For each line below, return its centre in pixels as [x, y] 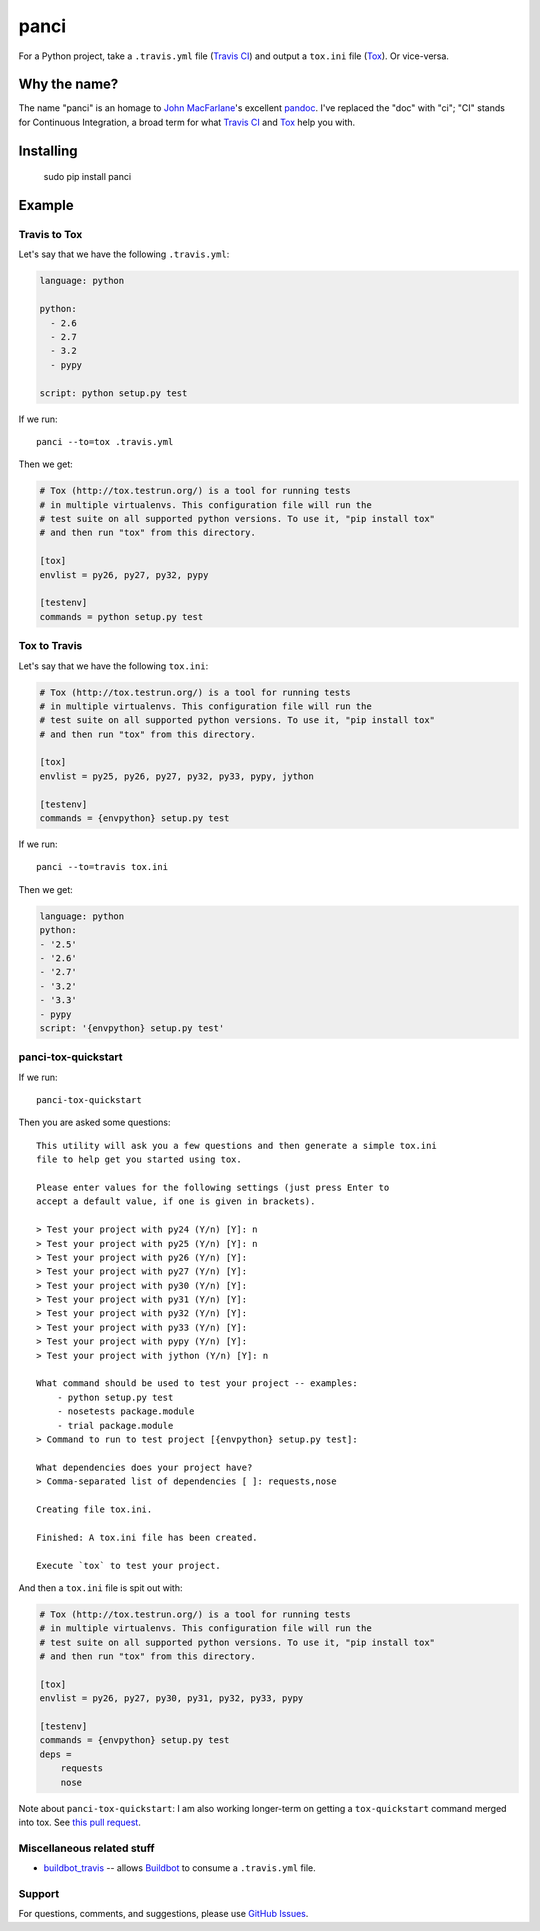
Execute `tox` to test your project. [129, 1565]
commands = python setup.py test [121, 616]
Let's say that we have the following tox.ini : [113, 666]
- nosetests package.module [125, 1411]
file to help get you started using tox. [139, 1159]
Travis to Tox [50, 235]
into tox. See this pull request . [80, 1822]
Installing [48, 150]
